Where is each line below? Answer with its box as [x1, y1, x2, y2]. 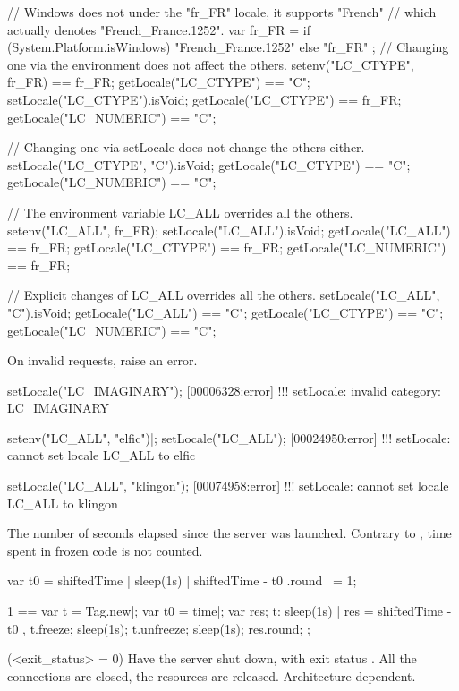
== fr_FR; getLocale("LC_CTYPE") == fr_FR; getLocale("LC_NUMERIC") [7, 238, 446, 257]
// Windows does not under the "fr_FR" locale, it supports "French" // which [7, 3, 437, 21]
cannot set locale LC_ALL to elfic [7, 446, 196, 465]
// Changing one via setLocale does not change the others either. [7, 138, 365, 157]
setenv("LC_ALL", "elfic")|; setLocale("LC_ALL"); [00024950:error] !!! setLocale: [7, 428, 451, 447]
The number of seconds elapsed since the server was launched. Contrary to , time [7, 524, 452, 542]
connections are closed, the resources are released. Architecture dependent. [7, 666, 416, 685]
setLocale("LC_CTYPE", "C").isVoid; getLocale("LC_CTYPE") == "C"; [7, 155, 411, 174]
